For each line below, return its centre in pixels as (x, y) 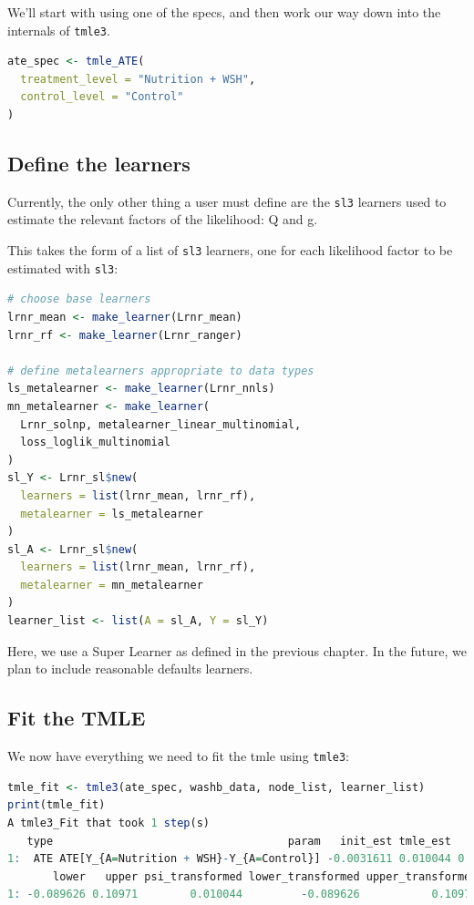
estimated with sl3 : (63, 267)
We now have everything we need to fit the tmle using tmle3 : (179, 756)
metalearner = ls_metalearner (112, 514)
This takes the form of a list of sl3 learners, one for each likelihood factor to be (230, 250)
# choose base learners (79, 299)
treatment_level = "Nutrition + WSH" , (138, 79)
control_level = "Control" (102, 97)
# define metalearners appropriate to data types (161, 370)
